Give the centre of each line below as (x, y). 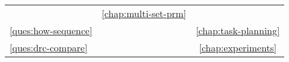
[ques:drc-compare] (49, 48)
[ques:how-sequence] (51, 30)
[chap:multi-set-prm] (144, 13)
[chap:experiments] (238, 48)
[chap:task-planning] (238, 30)
